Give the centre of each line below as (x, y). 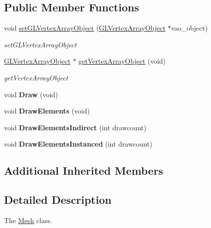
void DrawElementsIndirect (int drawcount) (75, 127)
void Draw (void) (31, 94)
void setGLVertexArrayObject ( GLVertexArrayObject (85, 28)
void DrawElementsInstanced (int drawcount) (78, 144)
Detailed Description (58, 200)
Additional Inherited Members (84, 171)
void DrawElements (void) (47, 111)
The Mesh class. (28, 220)
